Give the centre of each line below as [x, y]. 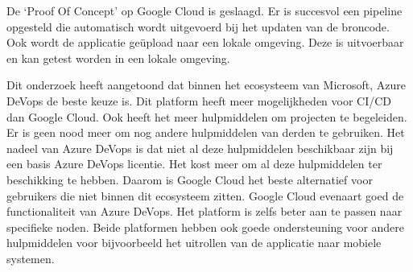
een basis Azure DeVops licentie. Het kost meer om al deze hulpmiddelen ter [194, 164]
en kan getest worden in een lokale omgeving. [118, 58]
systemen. [31, 258]
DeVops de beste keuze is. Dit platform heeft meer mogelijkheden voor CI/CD [199, 100]
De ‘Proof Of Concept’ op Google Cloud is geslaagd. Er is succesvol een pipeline [204, 10]
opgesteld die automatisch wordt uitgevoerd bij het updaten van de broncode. [198, 26]
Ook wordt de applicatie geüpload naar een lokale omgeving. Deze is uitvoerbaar [205, 42]
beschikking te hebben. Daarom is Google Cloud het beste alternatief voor [190, 179]
